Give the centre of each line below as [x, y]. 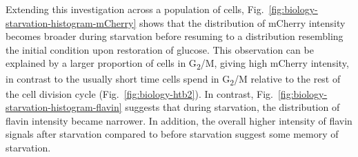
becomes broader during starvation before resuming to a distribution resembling [175, 36]
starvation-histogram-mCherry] [71, 22]
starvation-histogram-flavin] [64, 107]
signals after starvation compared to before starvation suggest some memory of [172, 134]
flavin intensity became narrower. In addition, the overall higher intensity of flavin [179, 120]
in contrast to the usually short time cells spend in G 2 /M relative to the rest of [173, 79]
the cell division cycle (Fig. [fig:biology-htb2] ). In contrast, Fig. [139, 93]
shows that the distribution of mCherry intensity [242, 22]
